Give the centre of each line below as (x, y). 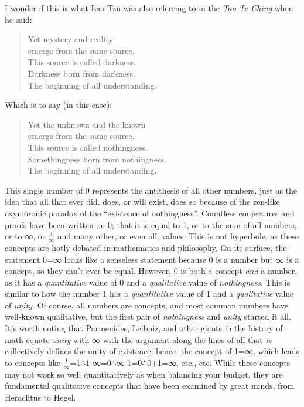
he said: (18, 19)
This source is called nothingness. (88, 147)
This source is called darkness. (82, 62)
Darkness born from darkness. (81, 73)
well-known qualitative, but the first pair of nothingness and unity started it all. (148, 316)
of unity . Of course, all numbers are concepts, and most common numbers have (146, 305)
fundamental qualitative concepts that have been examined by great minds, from (150, 386)
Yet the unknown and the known (87, 124)
